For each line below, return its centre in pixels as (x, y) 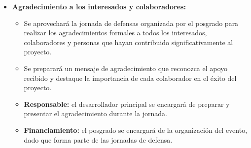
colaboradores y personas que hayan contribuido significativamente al (128, 42)
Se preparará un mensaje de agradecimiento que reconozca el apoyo (126, 68)
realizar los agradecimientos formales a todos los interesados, (115, 33)
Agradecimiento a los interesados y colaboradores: (99, 6)
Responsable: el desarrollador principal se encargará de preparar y (127, 104)
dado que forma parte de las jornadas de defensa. (98, 139)
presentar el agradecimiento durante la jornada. (95, 113)
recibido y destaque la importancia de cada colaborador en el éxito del (130, 78)
